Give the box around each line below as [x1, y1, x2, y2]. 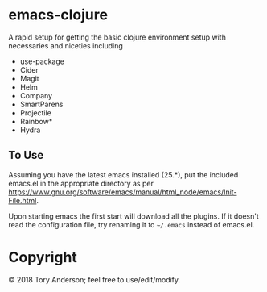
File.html [8, 195, 37, 205]
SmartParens [19, 99, 64, 109]
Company [19, 90, 53, 100]
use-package [19, 56, 64, 66]
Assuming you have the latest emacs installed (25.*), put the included [8, 169, 239, 179]
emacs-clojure [8, 6, 109, 24]
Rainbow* [19, 116, 53, 126]
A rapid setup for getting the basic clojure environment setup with [8, 32, 227, 42]
